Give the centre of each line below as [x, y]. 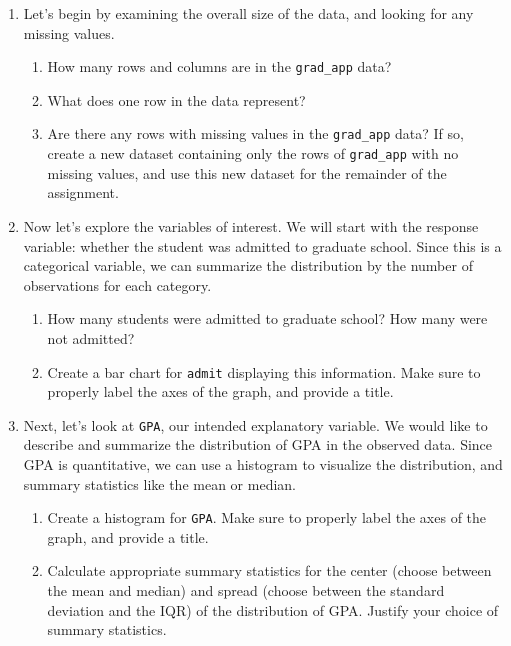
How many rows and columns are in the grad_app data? [219, 66]
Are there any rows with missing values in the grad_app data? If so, [255, 133]
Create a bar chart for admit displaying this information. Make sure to [264, 371]
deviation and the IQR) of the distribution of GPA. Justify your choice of [273, 609]
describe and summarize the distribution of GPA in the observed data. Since [258, 444]
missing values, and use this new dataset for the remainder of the [247, 172]
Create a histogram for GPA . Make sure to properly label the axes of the [267, 517]
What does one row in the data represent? [176, 99]
